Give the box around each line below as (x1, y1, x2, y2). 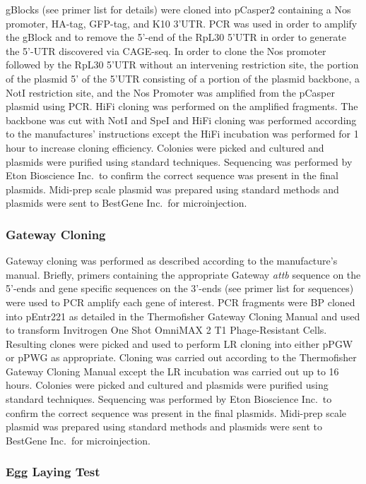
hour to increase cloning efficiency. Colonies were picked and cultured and (6, 140, 324, 155)
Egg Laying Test (6, 463, 100, 480)
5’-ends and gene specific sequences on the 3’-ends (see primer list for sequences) (6, 281, 354, 296)
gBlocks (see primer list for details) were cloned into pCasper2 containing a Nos (6, 2, 351, 16)
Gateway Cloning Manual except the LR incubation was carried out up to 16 (6, 363, 339, 378)
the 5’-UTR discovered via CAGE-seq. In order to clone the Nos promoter (6, 43, 326, 58)
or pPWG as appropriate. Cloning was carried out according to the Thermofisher (6, 350, 357, 365)
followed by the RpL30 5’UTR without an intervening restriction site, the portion (6, 57, 359, 72)
